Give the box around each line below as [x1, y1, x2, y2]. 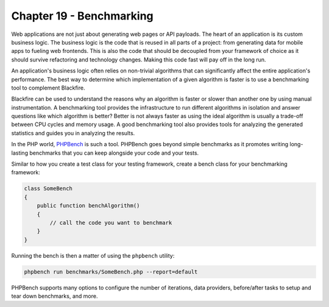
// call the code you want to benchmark [49, 219, 172, 226]
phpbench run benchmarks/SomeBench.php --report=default [24, 268, 198, 275]
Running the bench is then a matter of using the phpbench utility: [11, 252, 175, 259]
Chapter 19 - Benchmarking [11, 9, 154, 23]
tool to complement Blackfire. [11, 84, 85, 91]
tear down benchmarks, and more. [11, 292, 98, 300]
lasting [11, 149, 29, 157]
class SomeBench [24, 185, 73, 192]
